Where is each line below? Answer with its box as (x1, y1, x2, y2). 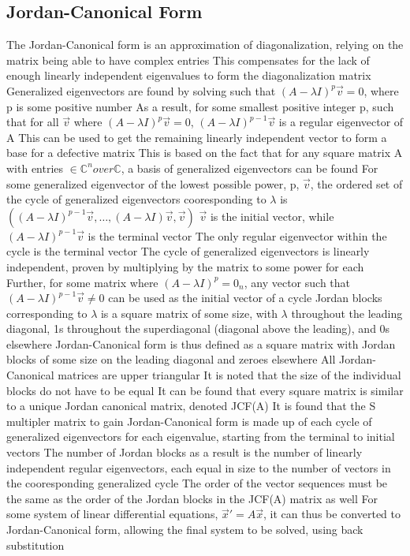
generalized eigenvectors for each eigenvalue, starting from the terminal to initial (6, 428, 395, 445)
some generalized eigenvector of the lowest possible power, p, (6, 175, 300, 192)
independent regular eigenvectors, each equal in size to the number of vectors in (6, 459, 391, 476)
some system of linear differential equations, (6, 506, 218, 522)
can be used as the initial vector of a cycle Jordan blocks (108, 289, 382, 306)
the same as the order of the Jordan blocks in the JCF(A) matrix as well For (6, 490, 378, 506)
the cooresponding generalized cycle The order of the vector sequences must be (6, 475, 388, 491)
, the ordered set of (310, 175, 403, 192)
